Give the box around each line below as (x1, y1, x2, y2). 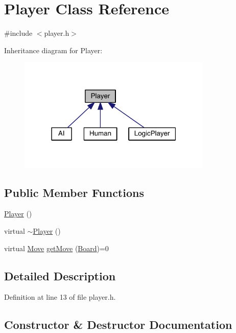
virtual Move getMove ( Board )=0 (4, 242, 109, 253)
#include (4, 28, 33, 38)
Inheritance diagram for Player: (4, 45, 103, 55)
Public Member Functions (4, 184, 144, 200)
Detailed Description (4, 268, 116, 283)
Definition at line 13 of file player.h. (4, 292, 116, 302)
